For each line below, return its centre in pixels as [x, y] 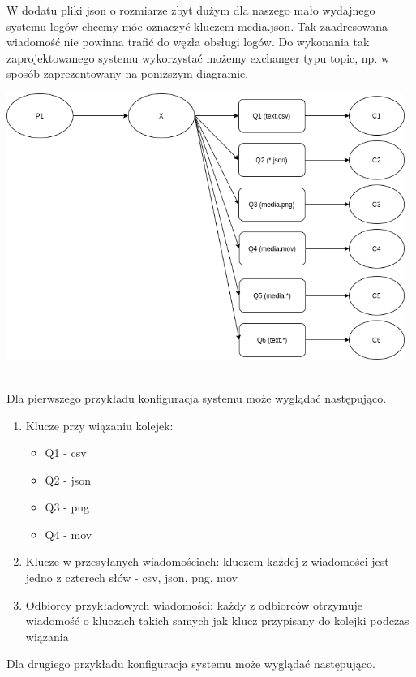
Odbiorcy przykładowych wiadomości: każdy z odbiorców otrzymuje [194, 604]
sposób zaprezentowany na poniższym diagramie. [128, 73]
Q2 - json [68, 479]
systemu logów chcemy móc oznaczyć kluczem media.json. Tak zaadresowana [197, 26]
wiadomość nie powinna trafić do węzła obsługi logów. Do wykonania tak [188, 42]
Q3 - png [67, 507]
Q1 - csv [66, 453]
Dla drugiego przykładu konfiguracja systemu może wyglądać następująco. [191, 664]
